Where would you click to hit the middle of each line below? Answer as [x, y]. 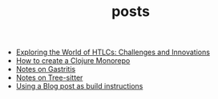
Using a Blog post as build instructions [79, 86]
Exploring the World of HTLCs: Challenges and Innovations [113, 52]
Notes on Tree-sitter [49, 77]
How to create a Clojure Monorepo [73, 61]
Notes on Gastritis [46, 69]
